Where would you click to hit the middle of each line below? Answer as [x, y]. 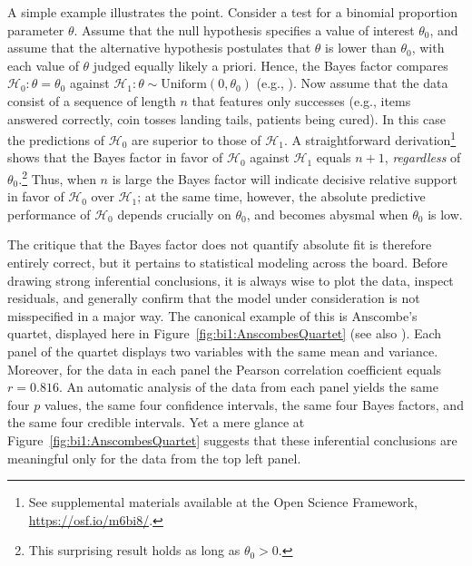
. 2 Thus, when [57, 177]
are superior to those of [197, 139]
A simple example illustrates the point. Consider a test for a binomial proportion [233, 12]
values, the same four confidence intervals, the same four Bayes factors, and [254, 404]
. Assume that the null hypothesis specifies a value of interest [244, 29]
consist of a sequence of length [92, 100]
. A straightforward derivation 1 [370, 138]
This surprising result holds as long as [134, 550]
